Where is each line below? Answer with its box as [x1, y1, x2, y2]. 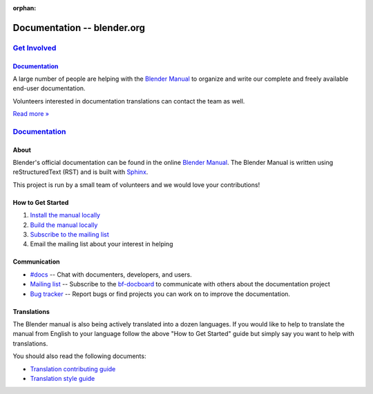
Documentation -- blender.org [12, 21, 145, 34]
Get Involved [12, 43, 57, 52]
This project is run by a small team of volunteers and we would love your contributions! [12, 180, 260, 189]
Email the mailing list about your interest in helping [30, 240, 173, 248]
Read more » [12, 110, 50, 118]
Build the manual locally [30, 221, 98, 229]
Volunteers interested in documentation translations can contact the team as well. [12, 97, 245, 105]
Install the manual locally [30, 211, 100, 219]
